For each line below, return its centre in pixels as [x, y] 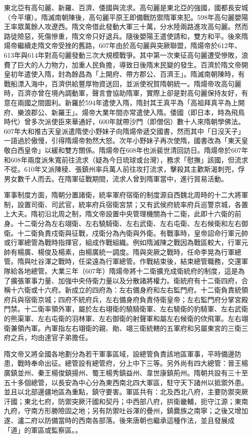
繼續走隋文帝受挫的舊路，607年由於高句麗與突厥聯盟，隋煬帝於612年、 [129, 45]
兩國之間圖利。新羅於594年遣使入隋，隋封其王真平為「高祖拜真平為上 [127, 102]
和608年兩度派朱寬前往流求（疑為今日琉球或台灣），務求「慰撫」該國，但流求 [126, 159]
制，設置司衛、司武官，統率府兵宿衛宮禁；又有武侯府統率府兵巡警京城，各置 [126, 204]
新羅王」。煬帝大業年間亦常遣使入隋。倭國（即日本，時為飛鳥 [148, 112]
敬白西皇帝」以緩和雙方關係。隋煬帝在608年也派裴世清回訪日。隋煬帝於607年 [126, 150]
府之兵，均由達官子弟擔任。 [48, 337]
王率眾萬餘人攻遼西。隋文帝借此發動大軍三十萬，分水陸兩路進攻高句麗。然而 [126, 26]
